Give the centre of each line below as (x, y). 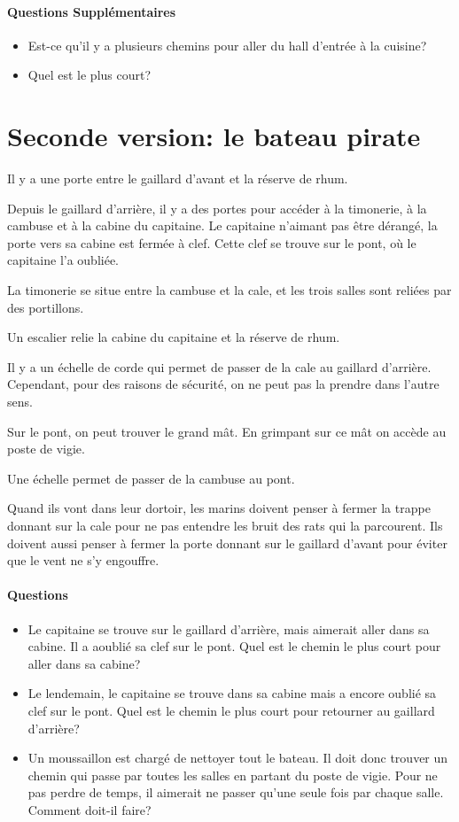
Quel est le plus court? (89, 75)
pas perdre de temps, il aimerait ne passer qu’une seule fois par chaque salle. (236, 792)
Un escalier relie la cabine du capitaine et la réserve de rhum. (174, 337)
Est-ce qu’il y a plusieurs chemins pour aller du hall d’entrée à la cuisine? (227, 45)
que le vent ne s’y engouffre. (83, 560)
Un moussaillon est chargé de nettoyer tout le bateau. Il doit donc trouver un (238, 758)
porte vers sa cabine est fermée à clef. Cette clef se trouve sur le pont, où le (212, 242)
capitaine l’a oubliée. (63, 260)
